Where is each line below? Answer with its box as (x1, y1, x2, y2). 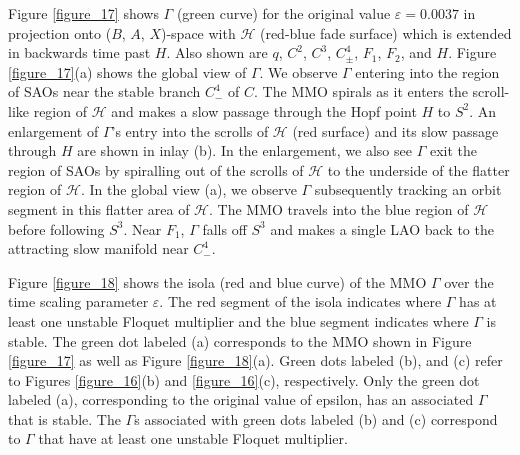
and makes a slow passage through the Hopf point (111, 100, 417, 121)
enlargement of (8, 120, 99, 141)
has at (459, 291, 497, 312)
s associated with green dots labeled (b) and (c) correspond (134, 408, 498, 429)
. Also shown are (166, 42, 268, 63)
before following (8, 218, 105, 239)
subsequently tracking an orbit (314, 179, 502, 200)
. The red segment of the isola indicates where (159, 291, 442, 312)
